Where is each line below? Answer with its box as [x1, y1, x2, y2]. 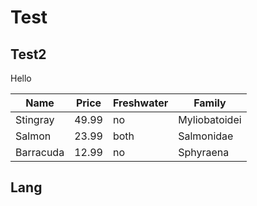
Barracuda [15, 146, 65, 159]
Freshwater [112, 96, 169, 110]
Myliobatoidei [178, 113, 242, 126]
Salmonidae [178, 129, 234, 143]
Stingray [15, 113, 55, 126]
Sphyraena [178, 146, 230, 159]
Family [193, 96, 227, 110]
